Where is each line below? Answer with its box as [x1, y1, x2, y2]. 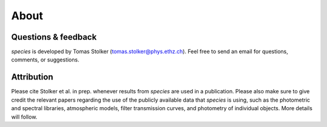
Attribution [11, 72, 54, 82]
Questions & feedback [11, 32, 97, 42]
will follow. [11, 113, 38, 120]
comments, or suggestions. [11, 56, 80, 63]
